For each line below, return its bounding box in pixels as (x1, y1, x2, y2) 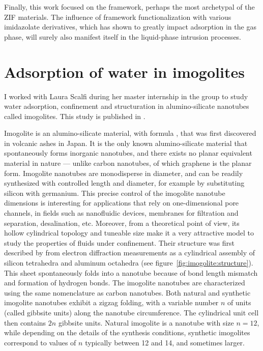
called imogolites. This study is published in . (4, 110, 145, 121)
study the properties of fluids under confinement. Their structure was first (4, 237, 235, 248)
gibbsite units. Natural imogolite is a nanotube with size (58, 317, 234, 328)
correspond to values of (4, 337, 76, 347)
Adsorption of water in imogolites (4, 61, 245, 82)
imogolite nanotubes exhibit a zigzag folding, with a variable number (4, 297, 219, 308)
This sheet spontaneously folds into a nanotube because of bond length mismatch (4, 267, 258, 278)
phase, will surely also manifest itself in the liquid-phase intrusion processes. (4, 31, 242, 42)
